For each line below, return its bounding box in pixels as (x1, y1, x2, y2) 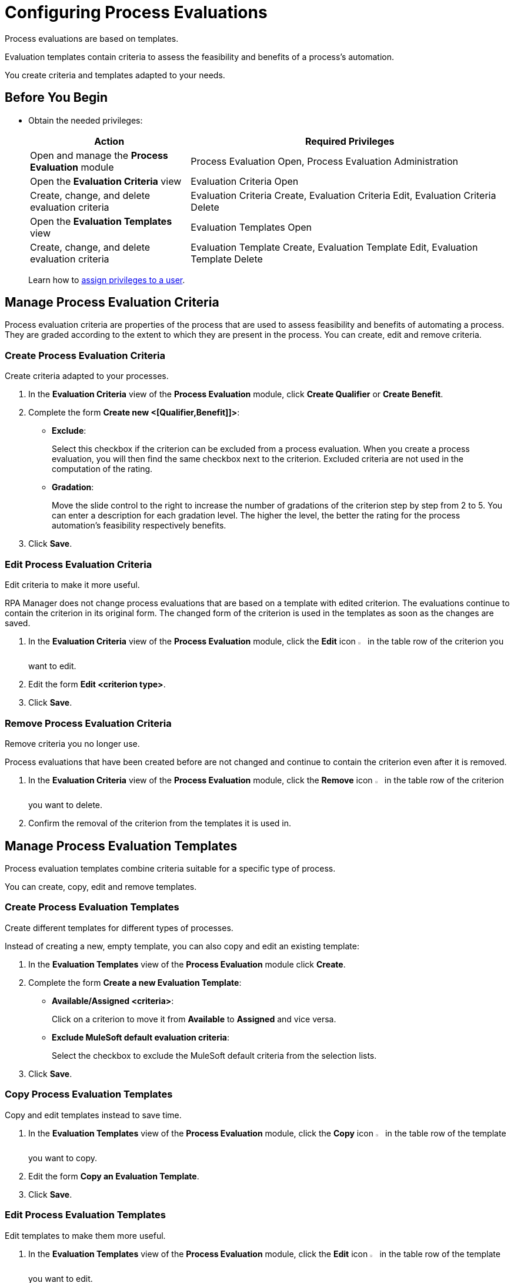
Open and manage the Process (30, 149, 168, 161)
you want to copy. (28, 1152, 98, 1163)
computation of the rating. (52, 464, 153, 474)
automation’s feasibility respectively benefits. (52, 520, 226, 531)
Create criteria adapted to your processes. (5, 371, 169, 381)
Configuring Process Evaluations (5, 2, 268, 22)
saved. (5, 617, 31, 628)
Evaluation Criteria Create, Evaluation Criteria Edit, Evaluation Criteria (191, 189, 496, 201)
